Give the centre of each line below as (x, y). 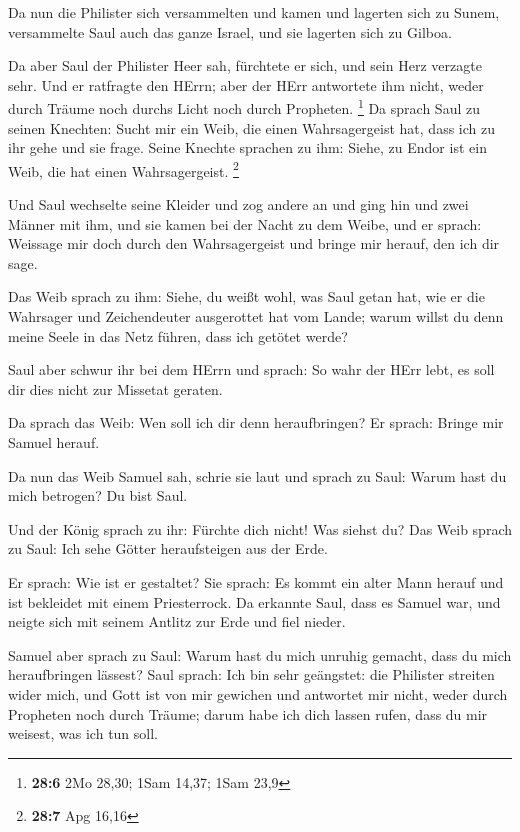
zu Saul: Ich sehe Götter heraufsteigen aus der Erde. (168, 548)
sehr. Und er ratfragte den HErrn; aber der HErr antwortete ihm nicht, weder (246, 84)
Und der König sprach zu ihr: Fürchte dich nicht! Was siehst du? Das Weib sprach (260, 528)
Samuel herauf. (54, 442)
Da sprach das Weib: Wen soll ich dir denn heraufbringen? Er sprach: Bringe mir (256, 422)
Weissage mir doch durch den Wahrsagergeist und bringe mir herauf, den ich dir (254, 243)
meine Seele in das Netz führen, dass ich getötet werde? (178, 335)
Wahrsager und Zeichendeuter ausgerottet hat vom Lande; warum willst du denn (256, 316)
